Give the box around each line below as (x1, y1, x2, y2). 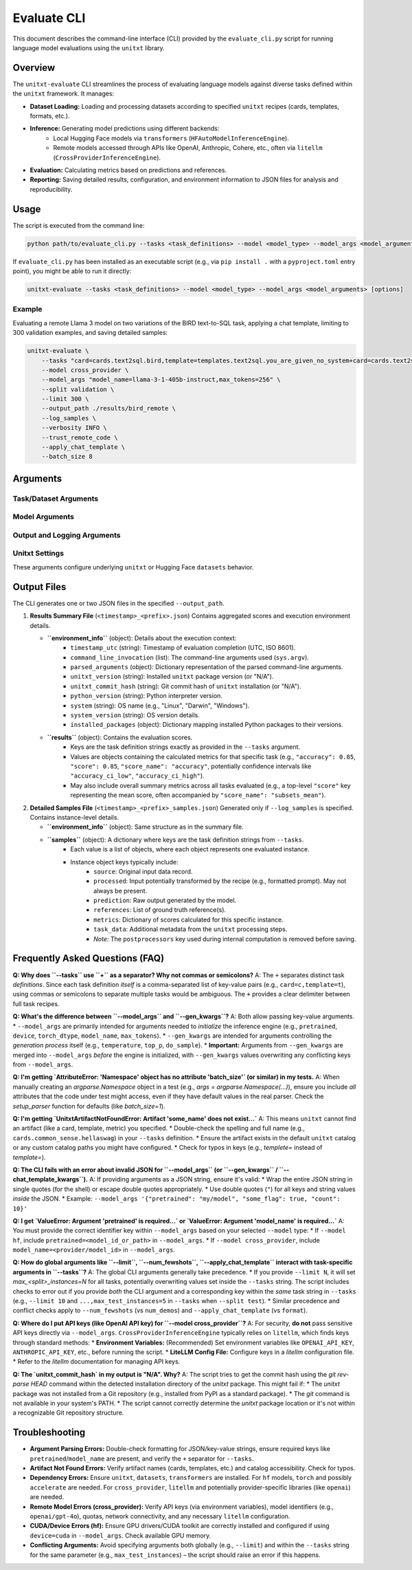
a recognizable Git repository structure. (12, 1408, 124, 1417)
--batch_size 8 (41, 453, 93, 461)
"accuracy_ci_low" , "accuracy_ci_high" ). (70, 772, 205, 780)
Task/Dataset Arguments (12, 494, 99, 503)
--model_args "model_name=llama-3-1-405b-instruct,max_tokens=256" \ (41, 375, 281, 384)
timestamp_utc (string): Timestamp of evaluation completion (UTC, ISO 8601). (70, 644, 296, 652)
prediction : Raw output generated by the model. (93, 896, 237, 904)
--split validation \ (41, 385, 115, 393)
